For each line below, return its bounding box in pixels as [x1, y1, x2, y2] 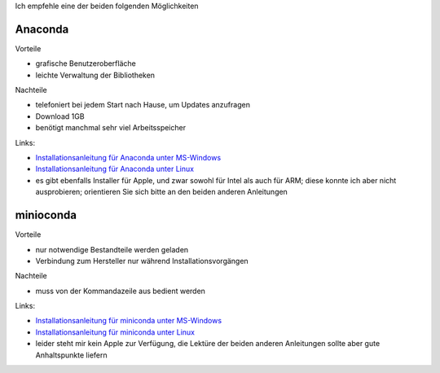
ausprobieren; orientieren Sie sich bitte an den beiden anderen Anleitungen [35, 187, 288, 197]
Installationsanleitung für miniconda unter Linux [35, 327, 196, 337]
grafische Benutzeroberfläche [35, 59, 136, 68]
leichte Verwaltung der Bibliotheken [35, 70, 155, 80]
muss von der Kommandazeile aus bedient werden [35, 286, 205, 296]
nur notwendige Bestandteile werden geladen [35, 244, 189, 254]
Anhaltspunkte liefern [35, 350, 108, 360]
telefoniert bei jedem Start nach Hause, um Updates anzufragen [35, 100, 250, 110]
